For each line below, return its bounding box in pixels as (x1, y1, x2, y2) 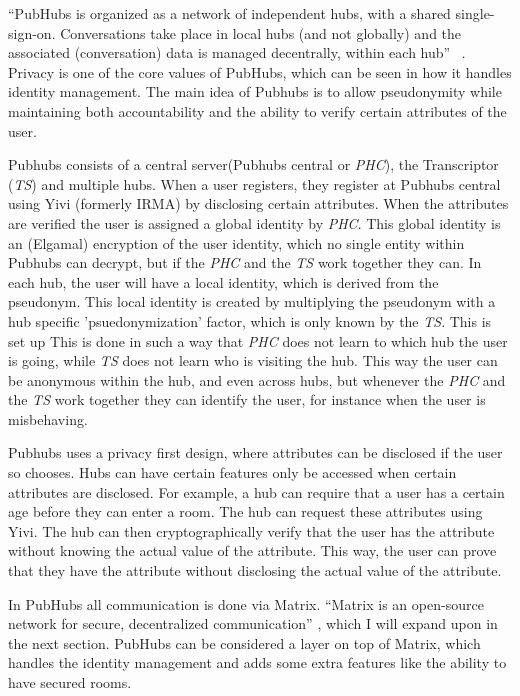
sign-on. (8, 22, 56, 43)
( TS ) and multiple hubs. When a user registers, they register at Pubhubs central (8, 173, 501, 194)
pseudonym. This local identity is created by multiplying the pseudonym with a (8, 291, 496, 312)
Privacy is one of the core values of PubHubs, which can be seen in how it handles (8, 61, 512, 82)
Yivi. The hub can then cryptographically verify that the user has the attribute (8, 520, 495, 541)
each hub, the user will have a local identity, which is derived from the (8, 271, 439, 292)
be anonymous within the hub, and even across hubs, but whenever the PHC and (8, 369, 506, 390)
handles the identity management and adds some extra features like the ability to (8, 652, 507, 673)
